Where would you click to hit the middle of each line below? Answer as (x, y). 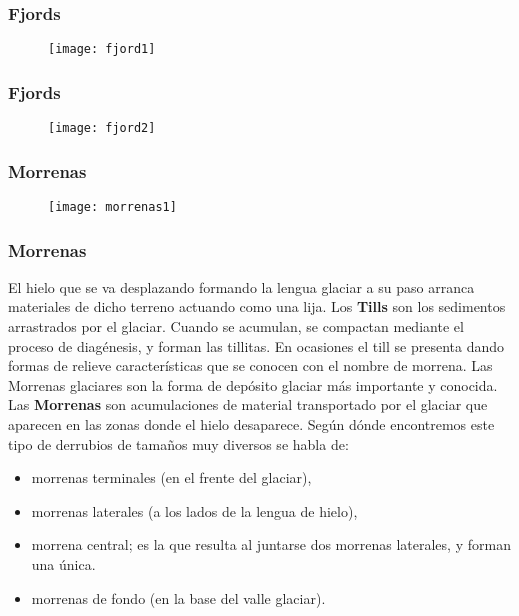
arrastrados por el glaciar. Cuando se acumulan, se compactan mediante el (236, 326)
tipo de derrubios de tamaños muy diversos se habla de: (178, 443)
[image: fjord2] (102, 128)
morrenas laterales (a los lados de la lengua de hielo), (194, 510)
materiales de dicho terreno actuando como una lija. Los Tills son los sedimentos (257, 306)
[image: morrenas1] (112, 206)
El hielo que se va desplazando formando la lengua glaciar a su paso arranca (241, 286)
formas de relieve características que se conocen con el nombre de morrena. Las (250, 365)
